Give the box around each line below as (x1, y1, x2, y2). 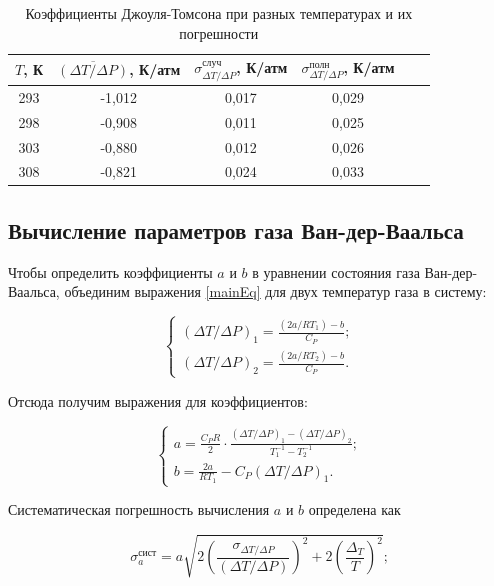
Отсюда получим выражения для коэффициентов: (8, 390, 308, 411)
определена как (308, 499, 401, 519)
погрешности (179, 22, 259, 43)
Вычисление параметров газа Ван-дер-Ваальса (8, 214, 464, 245)
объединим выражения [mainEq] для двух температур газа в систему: (64, 281, 487, 302)
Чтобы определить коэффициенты (8, 261, 213, 282)
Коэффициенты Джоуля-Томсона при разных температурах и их (25, 3, 413, 23)
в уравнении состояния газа (252, 261, 420, 282)
